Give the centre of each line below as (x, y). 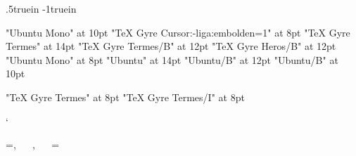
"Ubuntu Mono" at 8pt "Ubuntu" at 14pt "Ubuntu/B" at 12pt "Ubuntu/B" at (172, 59)
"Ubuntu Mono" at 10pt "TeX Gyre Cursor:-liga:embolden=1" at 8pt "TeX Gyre (178, 32)
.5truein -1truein (41, 8)
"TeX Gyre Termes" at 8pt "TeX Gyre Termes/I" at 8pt (125, 97)
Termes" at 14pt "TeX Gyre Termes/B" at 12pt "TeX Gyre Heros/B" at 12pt (171, 46)
